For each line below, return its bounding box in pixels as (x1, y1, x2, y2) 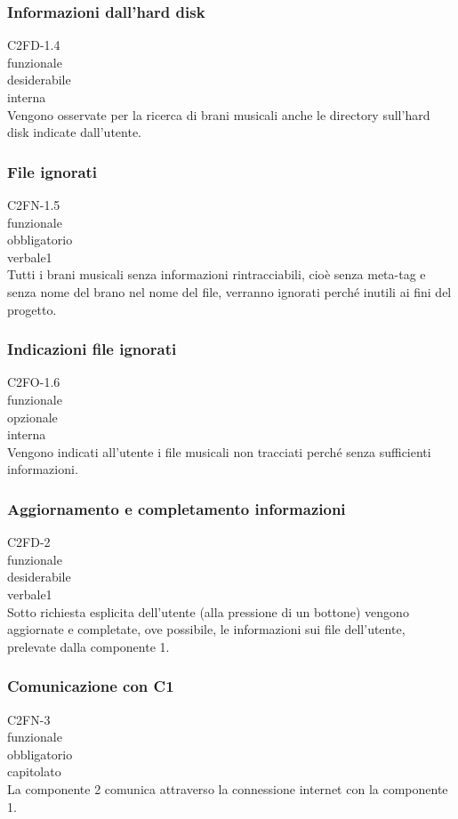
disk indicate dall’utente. (7, 123, 141, 141)
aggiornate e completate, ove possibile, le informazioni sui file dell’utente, (7, 620, 406, 638)
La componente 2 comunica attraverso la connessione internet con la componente (7, 779, 448, 798)
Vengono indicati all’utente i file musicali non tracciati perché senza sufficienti (7, 442, 431, 461)
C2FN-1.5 (7, 196, 60, 213)
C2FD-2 (7, 533, 51, 551)
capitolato (7, 762, 61, 781)
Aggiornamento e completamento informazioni (7, 497, 346, 519)
